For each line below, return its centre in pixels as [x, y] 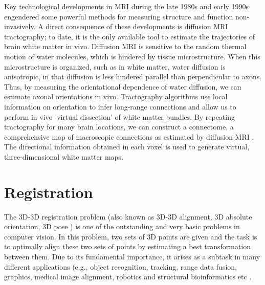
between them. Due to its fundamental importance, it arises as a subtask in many [132, 256]
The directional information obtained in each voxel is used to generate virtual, [127, 147]
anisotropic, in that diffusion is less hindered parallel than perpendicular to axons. [133, 76]
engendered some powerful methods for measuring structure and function [119, 16]
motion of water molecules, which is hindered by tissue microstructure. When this [132, 56]
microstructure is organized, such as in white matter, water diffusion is [115, 66]
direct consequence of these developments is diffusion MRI [137, 26]
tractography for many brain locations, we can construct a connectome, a [119, 127]
